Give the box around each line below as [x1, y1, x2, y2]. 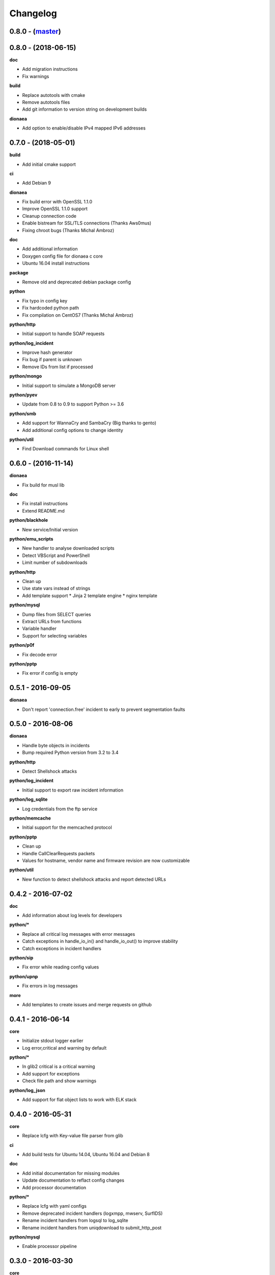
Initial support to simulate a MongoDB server [22, 382, 116, 389]
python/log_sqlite [9, 796, 48, 803]
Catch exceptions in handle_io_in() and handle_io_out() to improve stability [22, 938, 178, 945]
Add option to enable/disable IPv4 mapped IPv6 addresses [22, 125, 146, 131]
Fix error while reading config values [22, 964, 99, 970]
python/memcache [9, 815, 51, 821]
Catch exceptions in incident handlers [22, 945, 101, 951]
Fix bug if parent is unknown [22, 356, 82, 363]
